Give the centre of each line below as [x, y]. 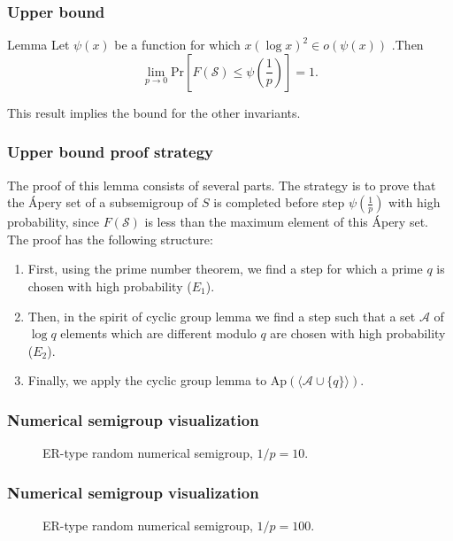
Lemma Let [38, 45]
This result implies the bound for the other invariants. [154, 112]
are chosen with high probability [358, 333]
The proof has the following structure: [110, 239]
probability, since [53, 222]
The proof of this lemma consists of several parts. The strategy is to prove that [222, 185]
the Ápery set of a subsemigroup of [103, 202]
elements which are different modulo [158, 333]
